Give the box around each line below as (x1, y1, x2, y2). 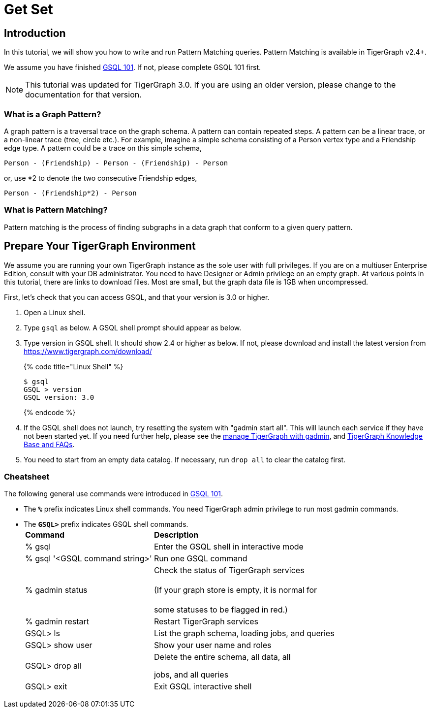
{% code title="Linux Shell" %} (24, 362, 123, 371)
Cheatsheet (4, 471, 50, 482)
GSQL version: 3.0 (24, 393, 94, 401)
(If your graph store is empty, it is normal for (154, 585, 317, 595)
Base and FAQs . (24, 440, 75, 449)
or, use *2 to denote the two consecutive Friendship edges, (4, 173, 197, 182)
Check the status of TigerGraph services (154, 565, 305, 576)
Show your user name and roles (154, 640, 272, 650)
